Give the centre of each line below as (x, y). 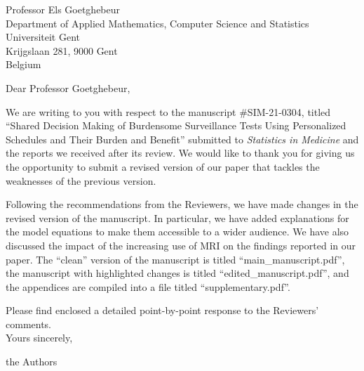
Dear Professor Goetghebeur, (68, 87)
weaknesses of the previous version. (81, 180)
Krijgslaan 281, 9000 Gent (62, 50)
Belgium (23, 64)
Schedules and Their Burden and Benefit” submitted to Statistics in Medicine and (182, 139)
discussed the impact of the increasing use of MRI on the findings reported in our (181, 245)
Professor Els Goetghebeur (63, 9)
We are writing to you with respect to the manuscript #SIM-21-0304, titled (168, 111)
